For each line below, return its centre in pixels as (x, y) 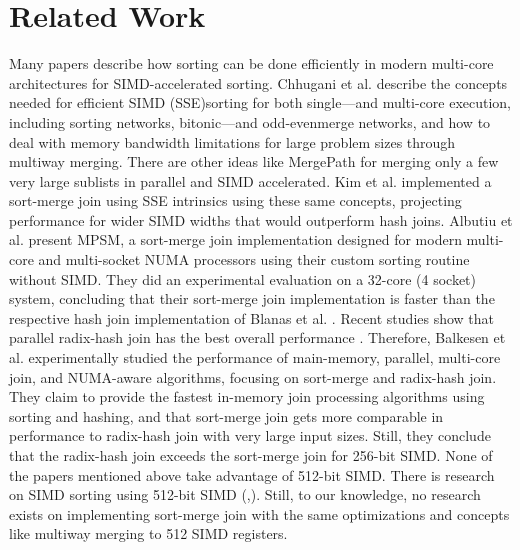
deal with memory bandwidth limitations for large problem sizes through (232, 141)
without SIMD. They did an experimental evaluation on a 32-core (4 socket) (243, 278)
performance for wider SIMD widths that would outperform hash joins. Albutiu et (261, 219)
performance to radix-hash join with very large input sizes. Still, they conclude (250, 435)
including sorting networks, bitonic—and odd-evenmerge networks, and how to (250, 121)
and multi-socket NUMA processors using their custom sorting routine (254, 259)
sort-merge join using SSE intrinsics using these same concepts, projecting (235, 200)
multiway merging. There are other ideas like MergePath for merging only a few (254, 161)
